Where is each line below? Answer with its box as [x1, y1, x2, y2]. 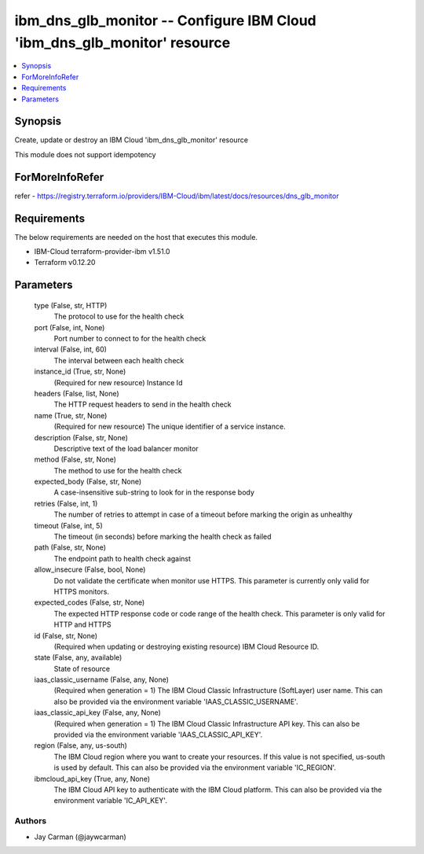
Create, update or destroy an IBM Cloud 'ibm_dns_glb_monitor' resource [14, 135, 249, 145]
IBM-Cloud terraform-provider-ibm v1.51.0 [34, 247, 170, 256]
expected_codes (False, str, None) [34, 598, 145, 607]
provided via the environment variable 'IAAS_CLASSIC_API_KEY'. [53, 730, 263, 739]
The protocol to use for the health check [53, 311, 185, 322]
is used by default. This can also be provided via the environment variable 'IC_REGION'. [53, 763, 337, 772]
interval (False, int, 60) [34, 344, 108, 354]
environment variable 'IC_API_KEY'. [53, 796, 168, 805]
